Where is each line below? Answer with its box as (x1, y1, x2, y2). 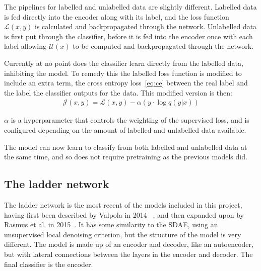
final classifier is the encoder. (4, 258, 93, 269)
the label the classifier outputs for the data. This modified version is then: (4, 87, 232, 98)
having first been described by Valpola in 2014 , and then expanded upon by (4, 209, 244, 220)
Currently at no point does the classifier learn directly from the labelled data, (4, 57, 243, 68)
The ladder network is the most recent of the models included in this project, (4, 199, 242, 210)
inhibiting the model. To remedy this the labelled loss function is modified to (4, 67, 242, 78)
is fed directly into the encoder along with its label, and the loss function (4, 11, 229, 22)
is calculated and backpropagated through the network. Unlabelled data (35, 21, 257, 32)
